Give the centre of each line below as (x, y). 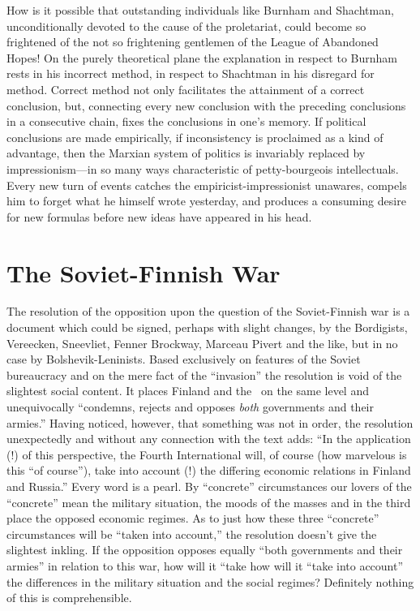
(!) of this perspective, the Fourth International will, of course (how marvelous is (207, 454)
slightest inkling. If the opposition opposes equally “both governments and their (205, 550)
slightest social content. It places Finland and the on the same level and (188, 391)
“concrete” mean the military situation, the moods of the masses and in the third (209, 502)
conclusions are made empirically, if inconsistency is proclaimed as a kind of (195, 137)
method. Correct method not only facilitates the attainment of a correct (186, 89)
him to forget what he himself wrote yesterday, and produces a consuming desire (206, 201)
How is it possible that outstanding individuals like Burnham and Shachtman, (200, 10)
